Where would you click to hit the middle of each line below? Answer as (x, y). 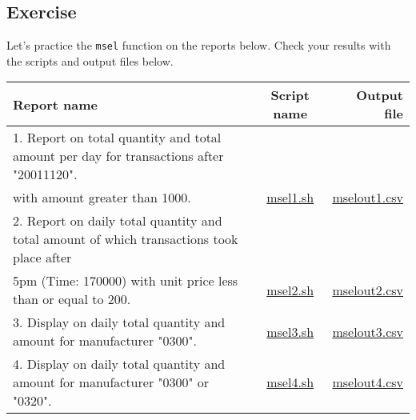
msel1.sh (290, 198)
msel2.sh (290, 290)
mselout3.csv (368, 331)
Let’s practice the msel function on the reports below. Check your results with (199, 45)
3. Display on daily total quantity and (119, 322)
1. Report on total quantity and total (117, 138)
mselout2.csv (368, 290)
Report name (55, 104)
